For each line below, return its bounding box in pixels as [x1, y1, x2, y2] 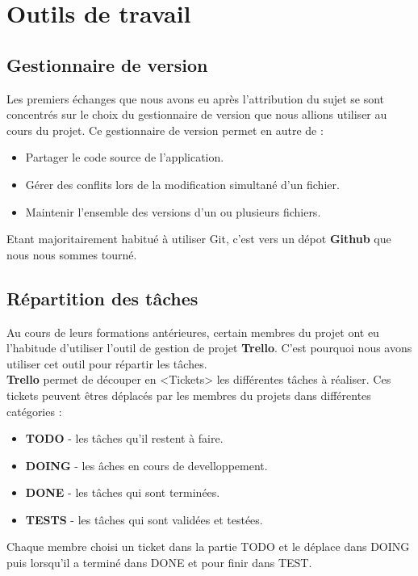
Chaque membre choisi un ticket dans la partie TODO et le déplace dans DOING [6, 538, 410, 555]
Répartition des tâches [6, 285, 199, 310]
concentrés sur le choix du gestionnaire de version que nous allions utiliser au [6, 106, 387, 123]
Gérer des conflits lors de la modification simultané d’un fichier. [25, 175, 340, 192]
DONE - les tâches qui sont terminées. [25, 484, 220, 501]
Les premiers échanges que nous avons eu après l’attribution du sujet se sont [6, 90, 385, 107]
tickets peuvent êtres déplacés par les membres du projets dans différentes [6, 386, 371, 403]
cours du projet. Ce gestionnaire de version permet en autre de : [6, 121, 324, 138]
